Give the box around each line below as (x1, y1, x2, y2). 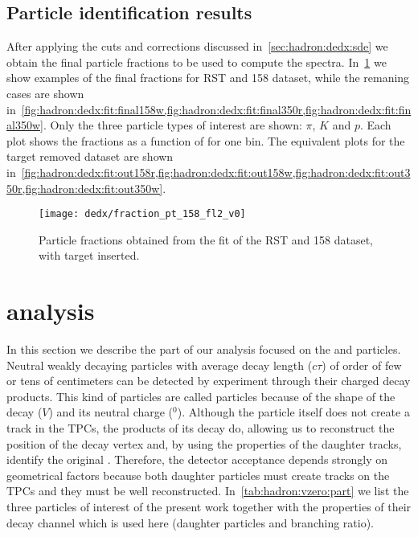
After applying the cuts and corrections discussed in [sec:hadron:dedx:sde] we (6, 38, 388, 55)
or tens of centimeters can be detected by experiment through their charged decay (6, 372, 411, 389)
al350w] (6, 117, 43, 133)
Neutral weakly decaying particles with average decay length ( (6, 356, 313, 373)
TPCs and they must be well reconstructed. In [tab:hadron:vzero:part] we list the (6, 482, 409, 499)
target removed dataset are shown (6, 148, 174, 165)
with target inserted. (39, 247, 140, 264)
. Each (359, 117, 391, 133)
